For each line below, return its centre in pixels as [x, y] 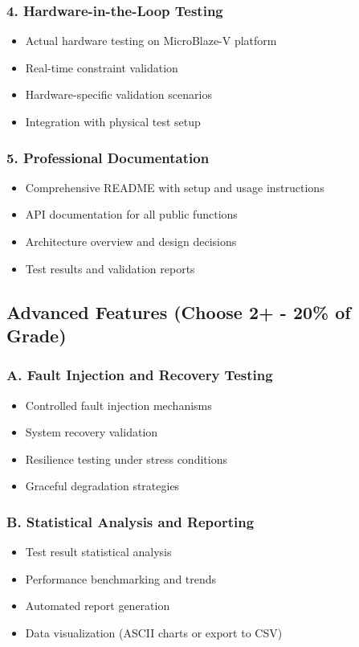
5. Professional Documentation [108, 157]
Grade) [37, 335]
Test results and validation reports [110, 268]
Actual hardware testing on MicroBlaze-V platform [151, 41]
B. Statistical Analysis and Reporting [131, 521]
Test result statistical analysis [98, 552]
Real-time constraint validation [102, 67]
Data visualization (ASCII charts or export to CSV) [154, 632]
